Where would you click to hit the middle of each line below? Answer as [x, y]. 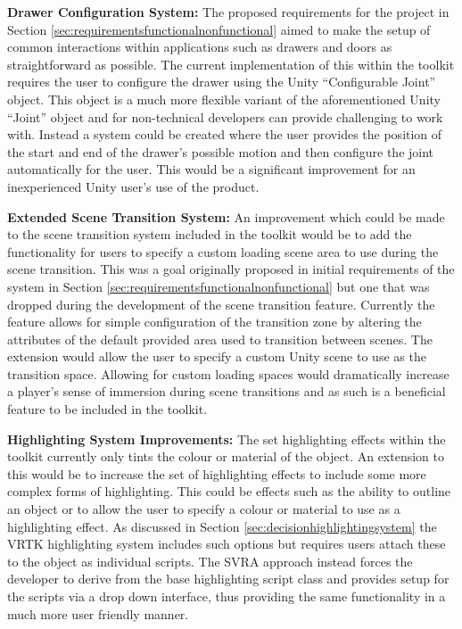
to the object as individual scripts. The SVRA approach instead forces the [210, 561]
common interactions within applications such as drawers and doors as [200, 47]
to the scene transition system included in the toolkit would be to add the [210, 234]
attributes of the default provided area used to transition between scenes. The [220, 339]
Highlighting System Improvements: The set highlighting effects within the [227, 439]
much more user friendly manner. [98, 613]
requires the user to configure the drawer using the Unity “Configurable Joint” [222, 82]
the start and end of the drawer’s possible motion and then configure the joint [221, 151]
